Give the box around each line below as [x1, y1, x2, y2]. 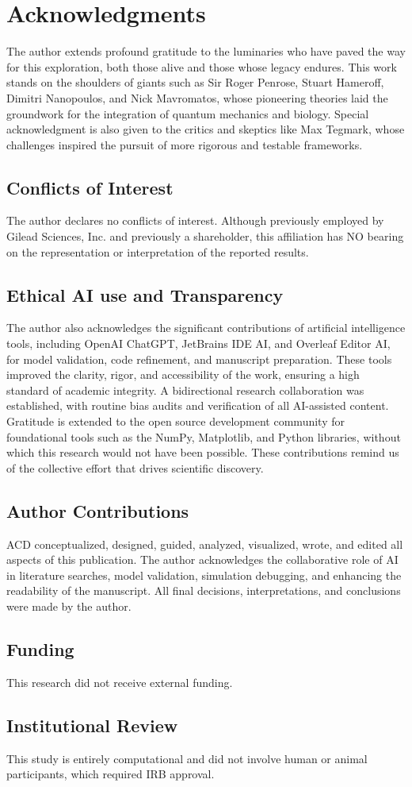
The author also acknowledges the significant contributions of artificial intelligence [6, 319, 406, 336]
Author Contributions [6, 498, 189, 523]
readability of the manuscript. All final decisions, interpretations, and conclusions [6, 582, 401, 599]
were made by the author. [6, 597, 132, 614]
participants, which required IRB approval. [6, 766, 215, 782]
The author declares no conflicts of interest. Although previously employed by [6, 212, 384, 229]
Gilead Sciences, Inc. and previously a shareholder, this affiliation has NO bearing [6, 228, 404, 245]
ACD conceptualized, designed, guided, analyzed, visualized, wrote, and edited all [6, 535, 403, 552]
